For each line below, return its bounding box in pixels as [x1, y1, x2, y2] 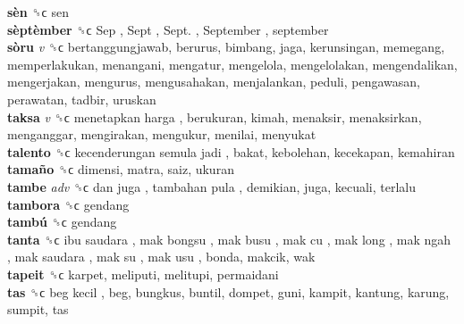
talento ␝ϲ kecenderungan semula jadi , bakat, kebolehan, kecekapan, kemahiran [7, 142, 455, 161]
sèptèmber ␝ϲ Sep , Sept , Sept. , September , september [7, 20, 329, 38]
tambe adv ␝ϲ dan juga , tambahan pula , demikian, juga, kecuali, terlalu [7, 177, 416, 195]
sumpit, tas [7, 300, 69, 319]
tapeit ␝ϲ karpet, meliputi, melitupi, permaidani [7, 264, 279, 283]
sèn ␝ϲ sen [7, 3, 69, 21]
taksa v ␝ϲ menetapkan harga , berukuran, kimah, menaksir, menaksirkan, [7, 107, 422, 126]
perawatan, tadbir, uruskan [7, 89, 156, 108]
